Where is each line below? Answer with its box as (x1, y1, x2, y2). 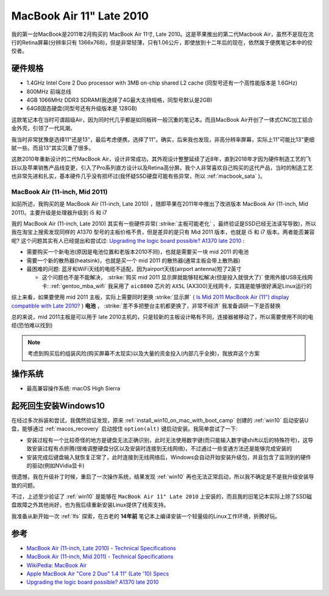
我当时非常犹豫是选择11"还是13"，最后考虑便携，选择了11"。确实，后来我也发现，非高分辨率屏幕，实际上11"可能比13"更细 (11, 136, 315, 143)
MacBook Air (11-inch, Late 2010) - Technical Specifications (26, 544, 176, 552)
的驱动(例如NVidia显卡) (26, 461, 85, 469)
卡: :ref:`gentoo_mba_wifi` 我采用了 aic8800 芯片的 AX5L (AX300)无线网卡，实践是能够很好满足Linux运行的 (41, 282, 312, 289)
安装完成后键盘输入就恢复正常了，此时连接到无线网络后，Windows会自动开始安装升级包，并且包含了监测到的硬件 (26, 454, 312, 461)
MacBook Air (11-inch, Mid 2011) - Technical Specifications (26, 553, 174, 560)
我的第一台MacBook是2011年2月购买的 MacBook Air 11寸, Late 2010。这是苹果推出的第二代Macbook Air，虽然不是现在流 (11, 30, 314, 38)
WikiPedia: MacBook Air (26, 561, 87, 569)
